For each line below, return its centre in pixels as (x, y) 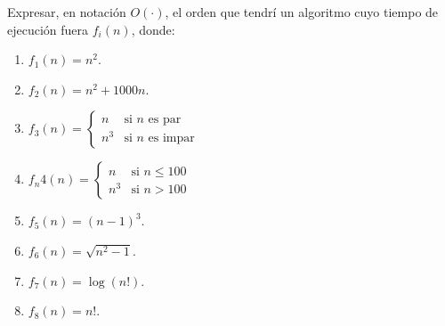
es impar (171, 139)
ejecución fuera (48, 29)
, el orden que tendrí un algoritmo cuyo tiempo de (302, 12)
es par (165, 120)
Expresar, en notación (67, 12)
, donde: (153, 29)
